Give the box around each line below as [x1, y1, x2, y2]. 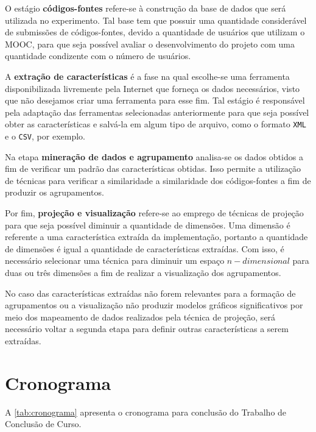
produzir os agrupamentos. [5, 186, 104, 199]
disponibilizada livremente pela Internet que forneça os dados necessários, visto [5, 82, 300, 94]
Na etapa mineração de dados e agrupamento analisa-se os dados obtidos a [5, 150, 303, 163]
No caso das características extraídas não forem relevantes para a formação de [5, 286, 296, 299]
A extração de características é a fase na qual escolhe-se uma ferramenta [5, 69, 290, 82]
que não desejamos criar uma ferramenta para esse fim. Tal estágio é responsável [5, 94, 305, 107]
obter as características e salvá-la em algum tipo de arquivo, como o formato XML [5, 118, 306, 130]
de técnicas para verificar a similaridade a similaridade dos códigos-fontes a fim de [5, 174, 311, 186]
